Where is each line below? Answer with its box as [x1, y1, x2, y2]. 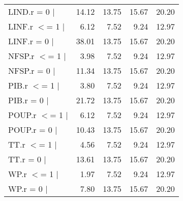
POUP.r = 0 [8, 124, 52, 135]
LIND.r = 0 [8, 6, 50, 17]
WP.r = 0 [8, 183, 43, 194]
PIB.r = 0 [8, 94, 44, 106]
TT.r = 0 [8, 153, 41, 165]
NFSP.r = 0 [8, 65, 50, 76]
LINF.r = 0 [8, 35, 49, 47]
